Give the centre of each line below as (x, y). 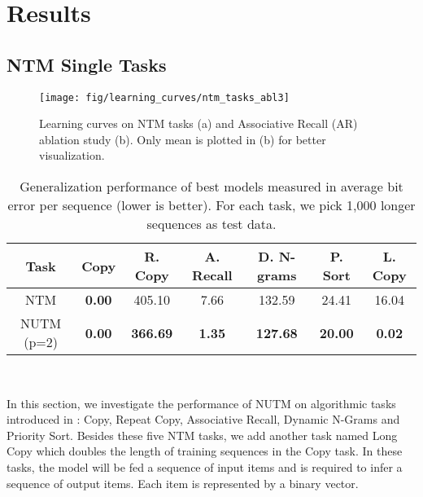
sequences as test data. (211, 224)
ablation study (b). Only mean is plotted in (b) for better (183, 139)
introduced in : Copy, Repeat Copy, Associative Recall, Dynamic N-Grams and (203, 419)
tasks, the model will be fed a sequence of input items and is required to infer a (205, 466)
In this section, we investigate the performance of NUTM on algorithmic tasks (201, 403)
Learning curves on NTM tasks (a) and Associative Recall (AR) (198, 123)
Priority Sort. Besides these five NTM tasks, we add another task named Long (202, 435)
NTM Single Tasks (87, 64)
